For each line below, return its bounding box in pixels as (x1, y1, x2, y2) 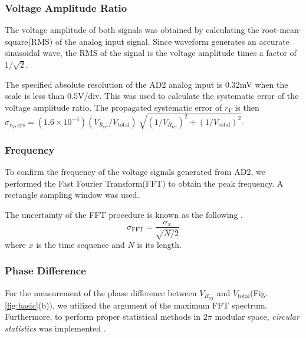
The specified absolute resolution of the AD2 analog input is (5, 78, 223, 90)
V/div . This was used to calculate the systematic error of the (77, 90, 299, 102)
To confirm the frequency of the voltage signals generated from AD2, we (5, 165, 265, 178)
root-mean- (262, 24, 302, 36)
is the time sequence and (36, 238, 125, 250)
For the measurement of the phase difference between (5, 286, 197, 299)
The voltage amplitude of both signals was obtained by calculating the (5, 24, 259, 36)
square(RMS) (5, 35, 53, 47)
